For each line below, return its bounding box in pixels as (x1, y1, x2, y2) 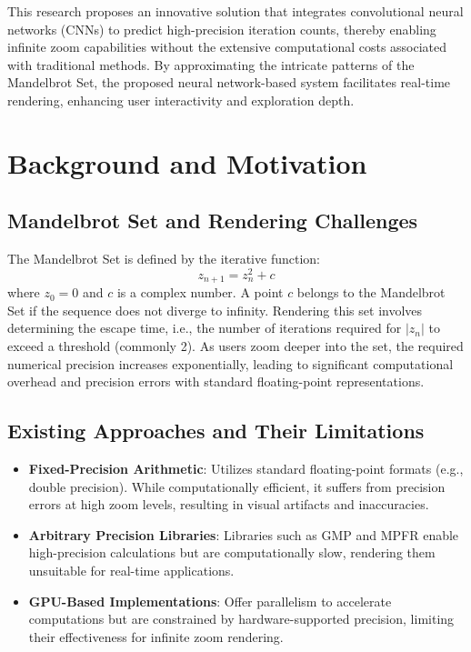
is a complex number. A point (116, 283, 284, 302)
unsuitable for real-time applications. (28, 561, 235, 579)
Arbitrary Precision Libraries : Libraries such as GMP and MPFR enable (28, 525, 459, 544)
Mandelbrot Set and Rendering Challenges (7, 206, 418, 235)
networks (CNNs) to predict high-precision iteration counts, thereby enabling (7, 19, 436, 38)
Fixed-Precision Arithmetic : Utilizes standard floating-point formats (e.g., (28, 459, 464, 478)
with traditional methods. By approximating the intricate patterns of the (7, 55, 415, 74)
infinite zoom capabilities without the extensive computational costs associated (7, 37, 447, 56)
